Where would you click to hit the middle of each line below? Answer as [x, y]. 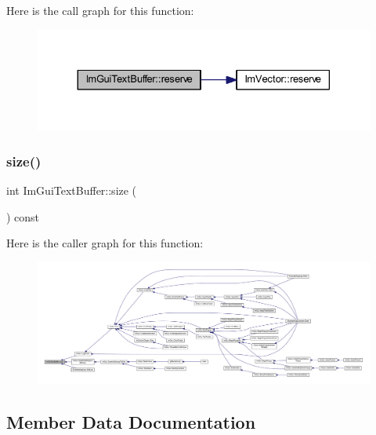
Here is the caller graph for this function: [105, 243]
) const [23, 216]
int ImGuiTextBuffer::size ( [72, 190]
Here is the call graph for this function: [100, 10]
